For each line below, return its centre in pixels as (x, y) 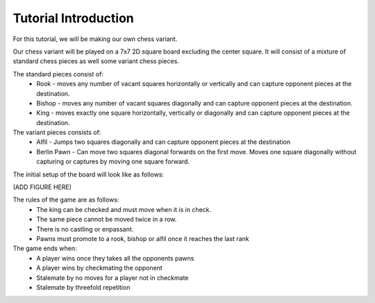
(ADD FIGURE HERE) (42, 187)
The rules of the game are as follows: (66, 200)
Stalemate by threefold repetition (83, 287)
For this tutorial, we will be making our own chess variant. (95, 39)
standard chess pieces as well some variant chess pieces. (96, 61)
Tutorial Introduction (74, 18)
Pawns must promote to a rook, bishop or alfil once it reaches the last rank (143, 238)
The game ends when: (45, 248)
